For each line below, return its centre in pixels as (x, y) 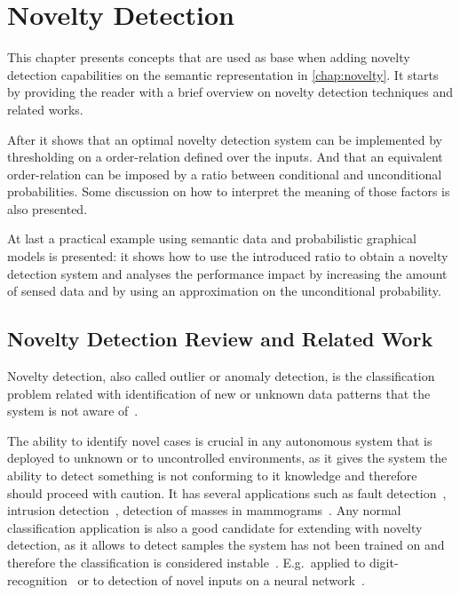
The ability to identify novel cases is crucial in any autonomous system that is (220, 440)
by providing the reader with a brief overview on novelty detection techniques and (230, 92)
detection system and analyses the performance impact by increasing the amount (227, 273)
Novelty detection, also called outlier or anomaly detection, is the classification (221, 376)
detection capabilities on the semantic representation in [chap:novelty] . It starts (223, 74)
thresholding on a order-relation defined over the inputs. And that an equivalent (225, 157)
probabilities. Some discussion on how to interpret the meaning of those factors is (229, 191)
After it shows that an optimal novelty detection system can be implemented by (225, 139)
